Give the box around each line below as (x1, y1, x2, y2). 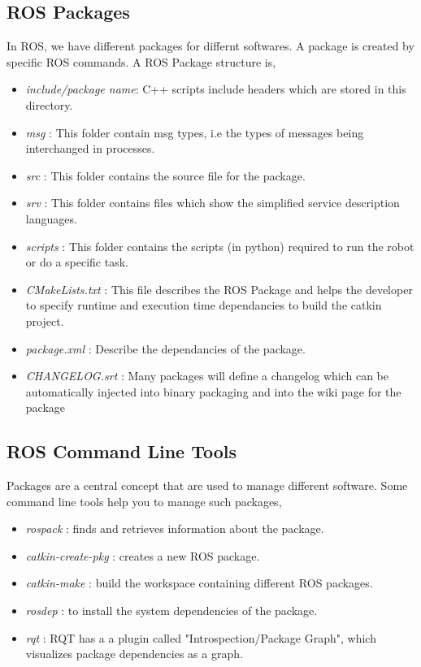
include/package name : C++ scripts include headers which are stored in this (25, 80, 406, 97)
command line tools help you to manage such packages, (7, 492, 282, 509)
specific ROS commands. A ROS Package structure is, (7, 53, 276, 70)
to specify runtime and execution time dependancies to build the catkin (25, 297, 382, 314)
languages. (25, 210, 77, 227)
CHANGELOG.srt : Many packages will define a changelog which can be (25, 367, 389, 384)
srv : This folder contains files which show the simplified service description (25, 194, 400, 211)
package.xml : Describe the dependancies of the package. (25, 340, 306, 357)
